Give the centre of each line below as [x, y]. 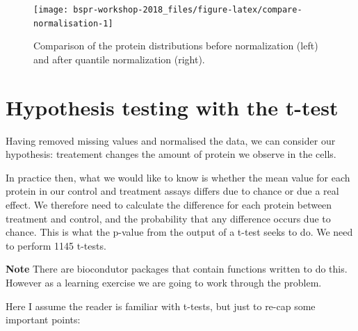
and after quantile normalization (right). [119, 59]
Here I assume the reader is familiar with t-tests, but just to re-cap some [161, 306]
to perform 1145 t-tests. [56, 245]
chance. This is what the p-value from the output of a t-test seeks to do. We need [179, 232]
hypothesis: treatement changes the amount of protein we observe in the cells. [171, 154]
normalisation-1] [73, 23]
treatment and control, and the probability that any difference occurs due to [168, 218]
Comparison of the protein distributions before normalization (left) [176, 46]
